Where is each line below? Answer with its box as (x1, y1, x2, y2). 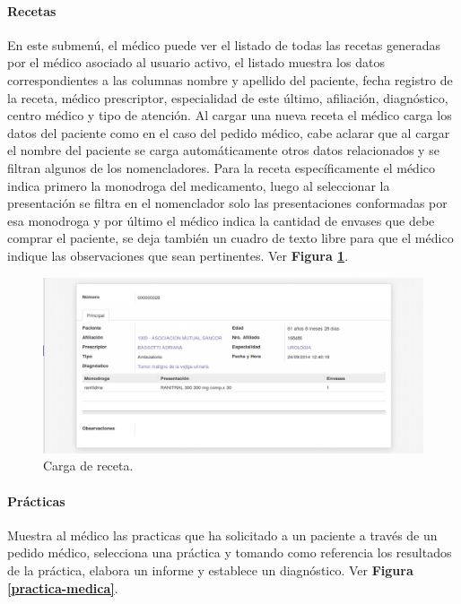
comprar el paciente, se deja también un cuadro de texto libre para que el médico (7, 229, 454, 247)
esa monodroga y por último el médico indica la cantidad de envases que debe (7, 211, 435, 229)
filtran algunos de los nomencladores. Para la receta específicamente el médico (7, 158, 435, 177)
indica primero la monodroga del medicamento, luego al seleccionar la (7, 176, 390, 194)
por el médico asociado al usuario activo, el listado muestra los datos (7, 53, 385, 72)
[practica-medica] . (7, 578, 118, 597)
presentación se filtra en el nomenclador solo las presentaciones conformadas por (7, 194, 448, 212)
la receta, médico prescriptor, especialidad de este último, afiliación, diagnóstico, (7, 88, 448, 107)
